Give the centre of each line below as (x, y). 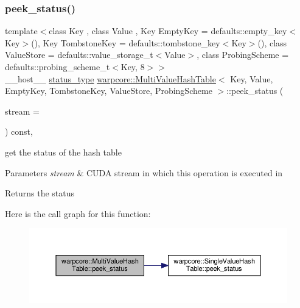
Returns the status (40, 193)
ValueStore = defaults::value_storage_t (79, 55)
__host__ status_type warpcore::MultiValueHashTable (110, 78)
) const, (19, 131)
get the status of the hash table (63, 152)
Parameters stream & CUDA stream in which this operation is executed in (144, 172)
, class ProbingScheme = (243, 55)
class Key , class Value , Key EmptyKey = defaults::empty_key (168, 31)
